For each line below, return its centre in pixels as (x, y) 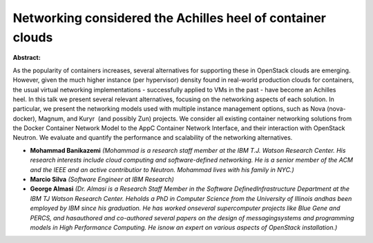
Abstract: (27, 58)
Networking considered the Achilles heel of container (169, 18)
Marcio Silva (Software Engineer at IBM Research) (102, 180)
